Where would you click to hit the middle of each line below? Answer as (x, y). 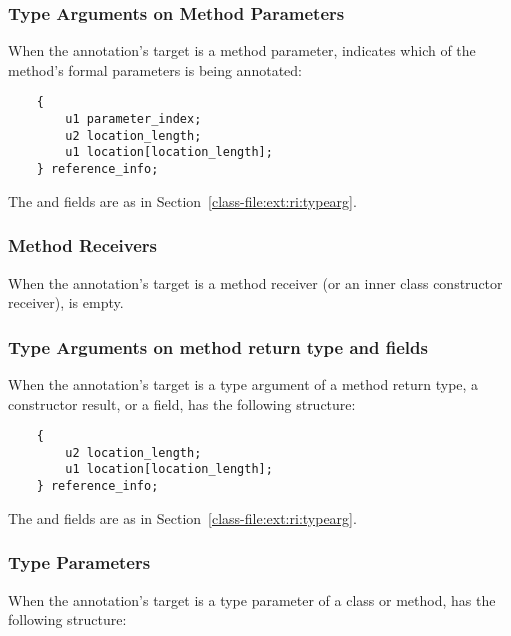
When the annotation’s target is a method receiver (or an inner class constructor (255, 282)
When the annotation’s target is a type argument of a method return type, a (243, 383)
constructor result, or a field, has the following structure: (182, 403)
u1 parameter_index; (133, 119)
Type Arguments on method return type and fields (218, 346)
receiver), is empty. (66, 302)
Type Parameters (79, 562)
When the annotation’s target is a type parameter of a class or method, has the (252, 599)
